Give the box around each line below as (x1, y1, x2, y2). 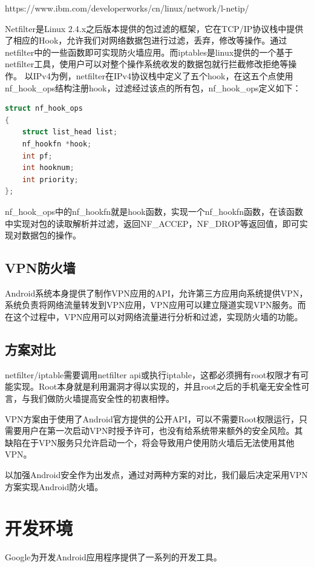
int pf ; (22, 151, 53, 160)
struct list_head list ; (22, 128, 118, 137)
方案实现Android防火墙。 (5, 480, 103, 493)
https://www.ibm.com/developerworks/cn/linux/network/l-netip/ (5, 2, 249, 14)
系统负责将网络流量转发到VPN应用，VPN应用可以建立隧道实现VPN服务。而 (5, 298, 306, 311)
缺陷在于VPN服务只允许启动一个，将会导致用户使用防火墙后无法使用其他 (5, 436, 295, 448)
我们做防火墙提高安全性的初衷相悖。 (30, 392, 174, 405)
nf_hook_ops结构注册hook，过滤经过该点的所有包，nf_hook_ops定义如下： (5, 81, 301, 94)
